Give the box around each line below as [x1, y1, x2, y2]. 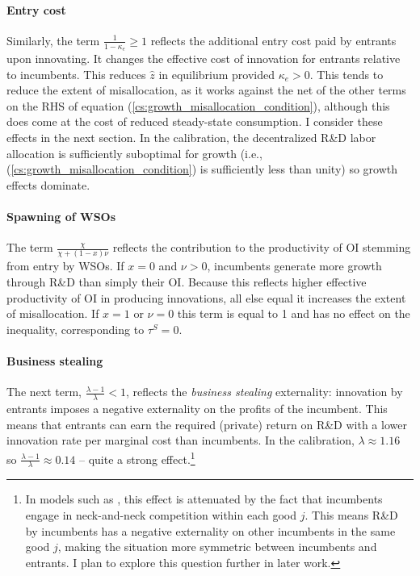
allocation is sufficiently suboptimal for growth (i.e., [6, 144, 262, 161]
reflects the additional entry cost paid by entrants [150, 31, 397, 48]
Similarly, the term [6, 31, 100, 48]
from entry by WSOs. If [6, 257, 124, 274]
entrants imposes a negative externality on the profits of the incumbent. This [6, 400, 388, 417]
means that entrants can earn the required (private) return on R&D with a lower [6, 415, 407, 432]
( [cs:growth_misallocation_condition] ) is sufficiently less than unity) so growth [6, 161, 398, 177]
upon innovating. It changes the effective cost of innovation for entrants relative [6, 50, 401, 67]
